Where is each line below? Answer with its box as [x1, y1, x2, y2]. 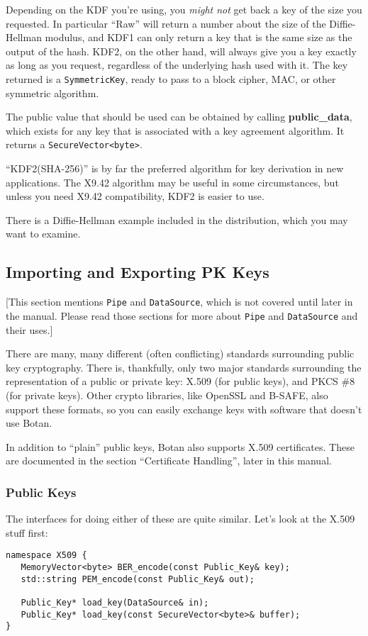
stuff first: [6, 525, 48, 540]
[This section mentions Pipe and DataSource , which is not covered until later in [6, 294, 353, 309]
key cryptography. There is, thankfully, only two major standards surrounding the [6, 359, 362, 374]
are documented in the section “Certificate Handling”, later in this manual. [6, 453, 332, 468]
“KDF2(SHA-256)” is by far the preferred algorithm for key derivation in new [6, 161, 344, 176]
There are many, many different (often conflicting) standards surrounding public [6, 346, 355, 361]
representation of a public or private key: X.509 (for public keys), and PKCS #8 [6, 374, 355, 389]
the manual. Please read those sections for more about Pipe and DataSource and [6, 308, 358, 323]
